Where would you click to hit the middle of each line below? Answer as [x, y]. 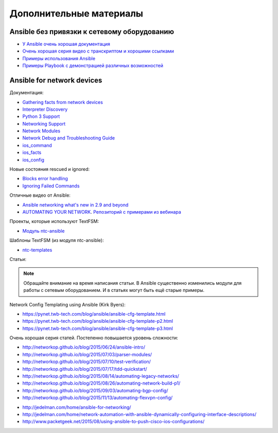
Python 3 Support [41, 116]
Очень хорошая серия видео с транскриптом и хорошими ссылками [98, 51]
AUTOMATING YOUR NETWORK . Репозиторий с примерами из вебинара [102, 212]
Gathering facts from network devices [63, 102]
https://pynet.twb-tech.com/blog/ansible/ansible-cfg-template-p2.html [98, 321]
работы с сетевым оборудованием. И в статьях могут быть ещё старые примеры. [114, 290]
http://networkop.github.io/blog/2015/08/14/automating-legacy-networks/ [101, 376]
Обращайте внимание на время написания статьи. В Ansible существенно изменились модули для [133, 283]
